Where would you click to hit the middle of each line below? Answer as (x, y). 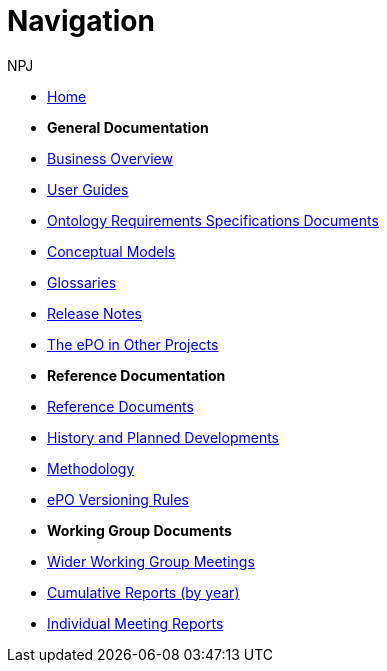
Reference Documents (120, 406)
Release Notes (94, 313)
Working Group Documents (139, 530)
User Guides (88, 189)
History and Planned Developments (163, 437)
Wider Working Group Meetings (151, 561)
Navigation (81, 21)
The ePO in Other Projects (133, 344)
